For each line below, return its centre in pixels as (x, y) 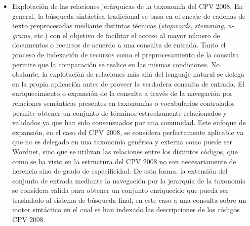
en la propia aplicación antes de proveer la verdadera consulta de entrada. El (128, 83)
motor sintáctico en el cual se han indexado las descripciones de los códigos (126, 209)
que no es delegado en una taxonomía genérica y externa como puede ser (122, 142)
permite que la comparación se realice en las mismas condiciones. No (116, 64)
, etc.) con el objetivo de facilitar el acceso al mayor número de (125, 35)
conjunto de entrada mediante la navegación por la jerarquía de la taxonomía (129, 180)
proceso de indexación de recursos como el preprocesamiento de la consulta (125, 54)
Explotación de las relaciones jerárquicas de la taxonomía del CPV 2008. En (127, 6)
